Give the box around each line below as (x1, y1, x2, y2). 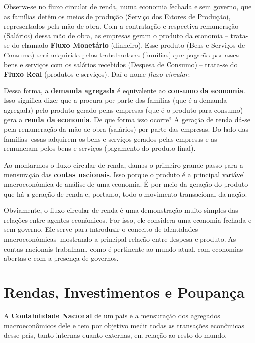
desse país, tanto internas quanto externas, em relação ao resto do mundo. (4, 330, 227, 340)
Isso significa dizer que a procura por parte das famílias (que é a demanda (4, 95, 227, 105)
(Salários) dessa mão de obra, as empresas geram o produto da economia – (4, 30, 228, 40)
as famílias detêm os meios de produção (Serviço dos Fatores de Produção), (4, 11, 231, 21)
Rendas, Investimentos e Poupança (4, 282, 245, 302)
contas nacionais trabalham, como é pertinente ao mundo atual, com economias (4, 243, 243, 254)
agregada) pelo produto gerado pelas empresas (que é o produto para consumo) (4, 104, 243, 114)
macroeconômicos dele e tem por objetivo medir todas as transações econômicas (4, 320, 244, 330)
